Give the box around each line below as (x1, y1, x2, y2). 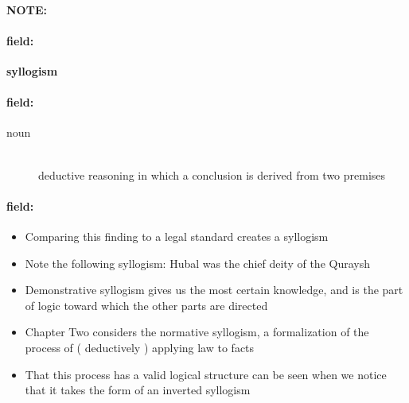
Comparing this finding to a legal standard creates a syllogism (25, 227, 329, 244)
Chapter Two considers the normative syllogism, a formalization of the (25, 324, 369, 340)
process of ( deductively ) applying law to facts (25, 339, 255, 355)
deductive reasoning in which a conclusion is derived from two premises (38, 166, 386, 183)
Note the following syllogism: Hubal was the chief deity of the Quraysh (25, 254, 370, 271)
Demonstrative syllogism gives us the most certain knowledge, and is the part (25, 281, 403, 298)
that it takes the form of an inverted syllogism (25, 382, 251, 398)
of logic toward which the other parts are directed (25, 296, 268, 313)
